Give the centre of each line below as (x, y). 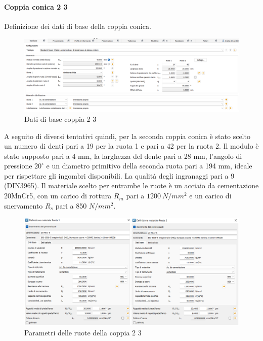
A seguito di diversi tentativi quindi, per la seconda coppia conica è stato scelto (127, 136)
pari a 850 (71, 205)
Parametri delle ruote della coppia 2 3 (83, 333)
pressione (18, 166)
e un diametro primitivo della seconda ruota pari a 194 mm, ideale (149, 166)
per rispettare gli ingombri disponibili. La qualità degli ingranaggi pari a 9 (119, 175)
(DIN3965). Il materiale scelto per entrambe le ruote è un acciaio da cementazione (131, 185)
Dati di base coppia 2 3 (60, 118)
